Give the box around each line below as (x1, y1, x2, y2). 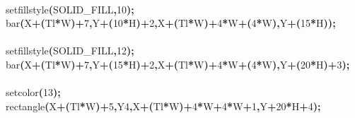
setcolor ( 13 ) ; (6, 85, 61, 100)
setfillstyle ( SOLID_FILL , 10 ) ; (6, 1, 134, 16)
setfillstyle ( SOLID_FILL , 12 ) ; (6, 43, 134, 58)
